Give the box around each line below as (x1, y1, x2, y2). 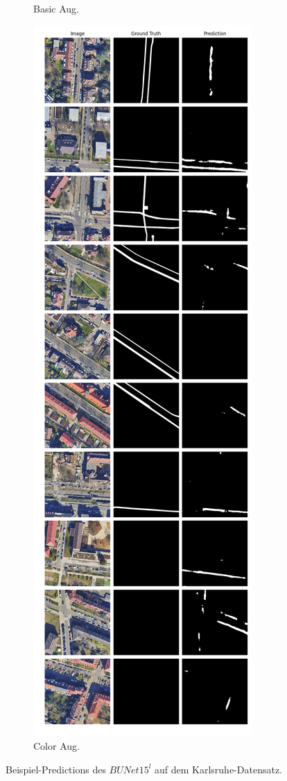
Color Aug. (33, 739, 80, 753)
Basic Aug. (33, 1, 79, 15)
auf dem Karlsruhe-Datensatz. (155, 762, 282, 776)
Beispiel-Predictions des (6, 762, 106, 776)
